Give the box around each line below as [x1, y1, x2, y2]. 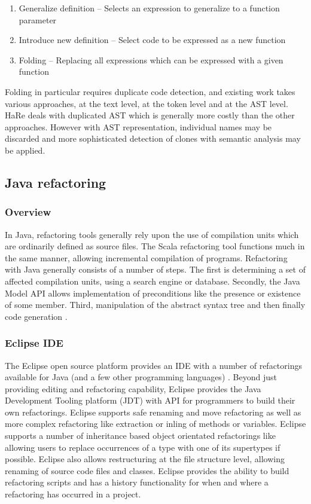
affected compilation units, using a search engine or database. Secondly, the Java [5, 274, 300, 287]
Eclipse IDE [5, 335, 63, 350]
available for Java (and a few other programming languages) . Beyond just [5, 371, 277, 383]
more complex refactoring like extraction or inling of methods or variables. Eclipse [5, 417, 306, 430]
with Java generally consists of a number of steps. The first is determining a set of [5, 263, 306, 276]
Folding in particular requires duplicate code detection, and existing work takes [5, 85, 295, 97]
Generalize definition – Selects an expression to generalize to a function [19, 2, 280, 14]
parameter [19, 13, 57, 26]
